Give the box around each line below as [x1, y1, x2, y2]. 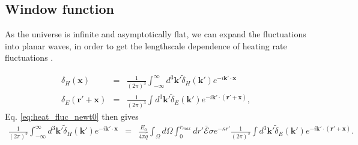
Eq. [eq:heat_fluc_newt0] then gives [5, 110, 139, 123]
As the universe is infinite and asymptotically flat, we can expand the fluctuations [5, 28, 306, 40]
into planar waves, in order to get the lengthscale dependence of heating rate [5, 39, 287, 52]
